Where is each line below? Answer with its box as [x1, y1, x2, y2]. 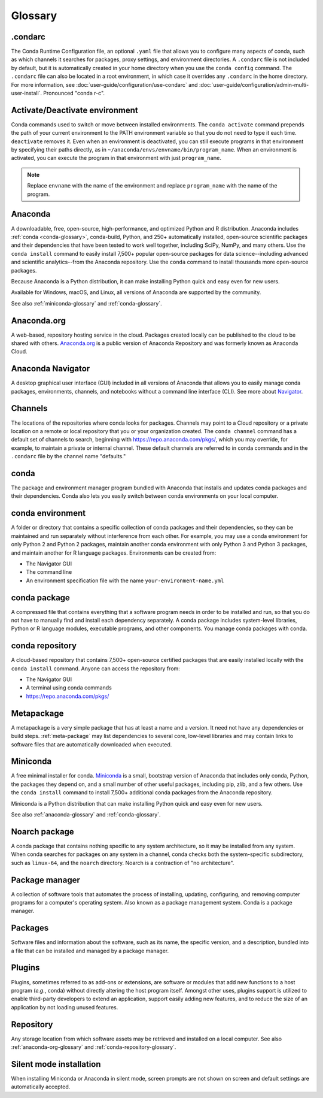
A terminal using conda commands [26, 684, 112, 691]
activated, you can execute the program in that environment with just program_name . [11, 155, 221, 162]
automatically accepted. [11, 1083, 71, 1090]
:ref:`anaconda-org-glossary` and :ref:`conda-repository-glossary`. [11, 1043, 176, 1051]
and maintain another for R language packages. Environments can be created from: [11, 549, 217, 556]
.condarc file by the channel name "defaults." [11, 453, 126, 460]
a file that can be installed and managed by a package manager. [11, 947, 169, 954]
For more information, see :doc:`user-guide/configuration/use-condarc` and [11, 81, 198, 88]
